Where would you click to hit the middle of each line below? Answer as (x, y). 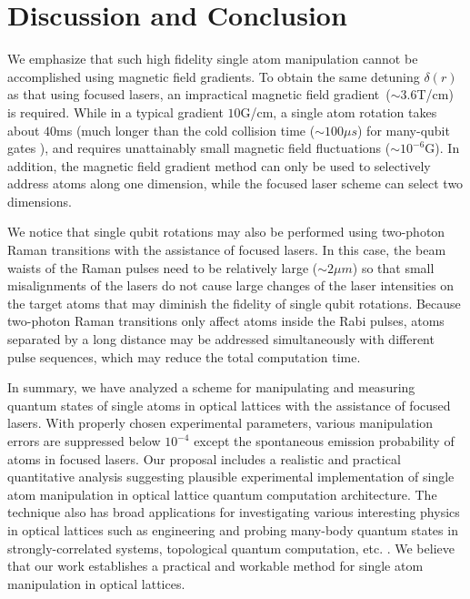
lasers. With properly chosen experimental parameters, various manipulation (220, 423)
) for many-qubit (404, 130)
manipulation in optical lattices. (96, 583)
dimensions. (40, 201)
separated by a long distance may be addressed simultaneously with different (221, 339)
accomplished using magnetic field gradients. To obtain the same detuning (214, 76)
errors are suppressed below (84, 441)
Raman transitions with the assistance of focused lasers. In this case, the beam (227, 250)
